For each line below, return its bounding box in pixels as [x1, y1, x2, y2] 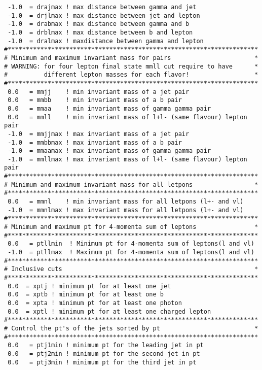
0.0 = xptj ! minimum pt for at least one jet [8, 282, 171, 290]
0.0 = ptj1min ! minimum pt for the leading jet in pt [8, 342, 204, 349]
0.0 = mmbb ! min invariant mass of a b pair [8, 96, 182, 104]
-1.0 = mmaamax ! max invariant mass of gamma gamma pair [8, 147, 211, 155]
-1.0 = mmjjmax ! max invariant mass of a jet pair [8, 130, 190, 138]
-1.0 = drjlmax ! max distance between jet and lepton [8, 12, 200, 19]
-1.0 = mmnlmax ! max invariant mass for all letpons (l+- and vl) [8, 206, 244, 214]
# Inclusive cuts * [4, 265, 258, 273]
